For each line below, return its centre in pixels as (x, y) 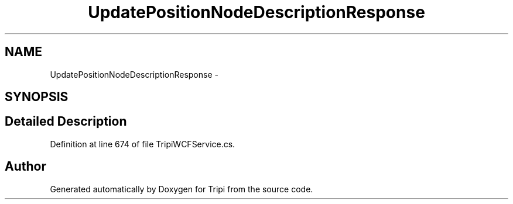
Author (25, 167)
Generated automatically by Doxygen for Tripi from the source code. (182, 189)
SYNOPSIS (37, 97)
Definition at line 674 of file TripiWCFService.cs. (143, 144)
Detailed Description (66, 122)
